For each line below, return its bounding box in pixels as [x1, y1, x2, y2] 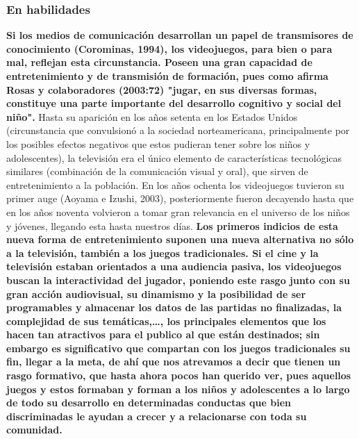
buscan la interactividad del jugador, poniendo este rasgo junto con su [6, 272, 350, 287]
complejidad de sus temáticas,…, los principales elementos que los [6, 313, 326, 328]
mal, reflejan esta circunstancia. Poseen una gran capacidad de [6, 55, 312, 69]
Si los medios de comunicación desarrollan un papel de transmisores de [6, 28, 353, 42]
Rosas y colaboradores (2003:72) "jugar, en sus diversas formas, [6, 82, 317, 97]
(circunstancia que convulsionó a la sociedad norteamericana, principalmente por [6, 123, 350, 138]
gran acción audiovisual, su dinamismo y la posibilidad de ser [6, 286, 306, 301]
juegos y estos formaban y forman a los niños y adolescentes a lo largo [6, 381, 350, 396]
